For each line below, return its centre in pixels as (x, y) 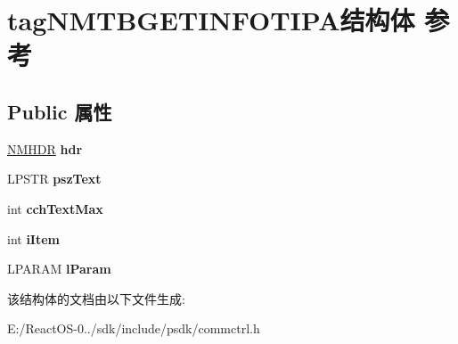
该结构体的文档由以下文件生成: (96, 298)
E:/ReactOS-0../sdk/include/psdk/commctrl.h (134, 328)
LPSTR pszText (54, 179)
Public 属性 (60, 111)
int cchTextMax (55, 208)
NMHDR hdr (45, 148)
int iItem (34, 238)
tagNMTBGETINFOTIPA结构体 (211, 20)
